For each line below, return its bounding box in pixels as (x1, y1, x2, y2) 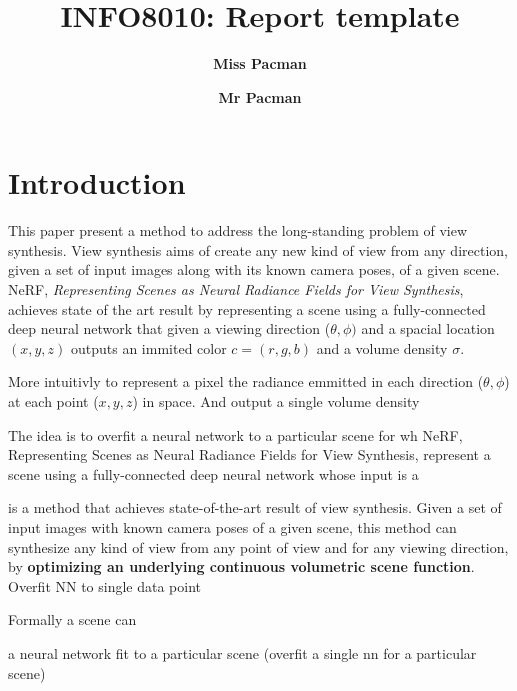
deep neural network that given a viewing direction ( (8, 318, 331, 339)
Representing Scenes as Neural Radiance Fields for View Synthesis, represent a (8, 444, 491, 465)
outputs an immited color (71, 337, 227, 358)
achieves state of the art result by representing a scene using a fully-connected (8, 298, 486, 319)
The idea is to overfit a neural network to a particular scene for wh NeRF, (8, 424, 463, 445)
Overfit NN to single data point (8, 575, 202, 596)
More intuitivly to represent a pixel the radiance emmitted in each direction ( (8, 371, 484, 392)
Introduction (8, 162, 186, 203)
